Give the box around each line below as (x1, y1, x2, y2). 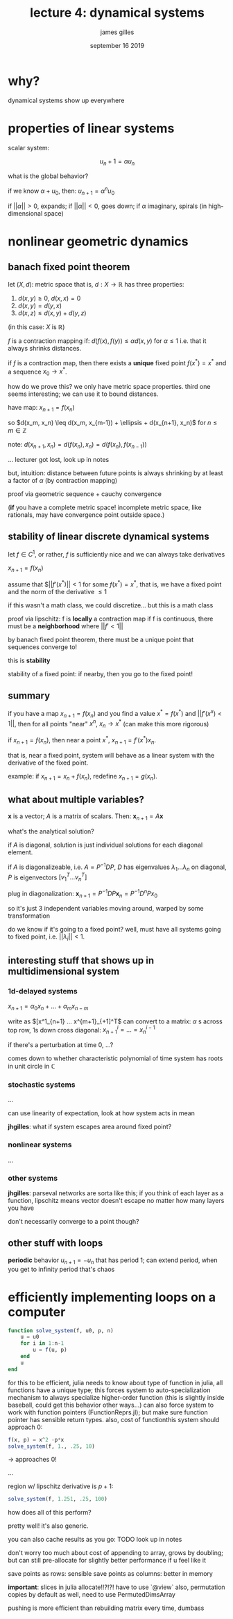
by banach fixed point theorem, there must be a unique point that (8, 635, 194, 644)
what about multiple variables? (8, 793, 144, 805)
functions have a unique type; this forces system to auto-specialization (8, 1386, 211, 1394)
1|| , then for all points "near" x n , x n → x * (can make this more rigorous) (8, 718, 209, 730)
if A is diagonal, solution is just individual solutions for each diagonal (8, 840, 203, 850)
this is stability (8, 656, 51, 664)
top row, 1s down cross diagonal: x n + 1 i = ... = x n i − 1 (8, 1024, 155, 1036)
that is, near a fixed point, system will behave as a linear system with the (8, 751, 215, 759)
